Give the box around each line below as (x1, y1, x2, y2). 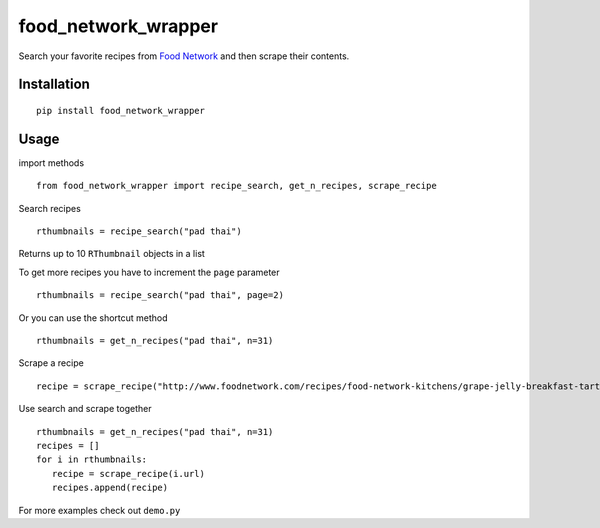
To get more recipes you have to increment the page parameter (18, 266, 280, 278)
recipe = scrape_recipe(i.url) (51, 468, 205, 479)
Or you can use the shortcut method (18, 311, 169, 324)
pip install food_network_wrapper (36, 105, 205, 116)
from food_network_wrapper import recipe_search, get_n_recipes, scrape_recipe (36, 180, 437, 192)
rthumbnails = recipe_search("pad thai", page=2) (36, 290, 285, 301)
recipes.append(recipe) (51, 482, 169, 494)
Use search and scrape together (18, 403, 152, 415)
